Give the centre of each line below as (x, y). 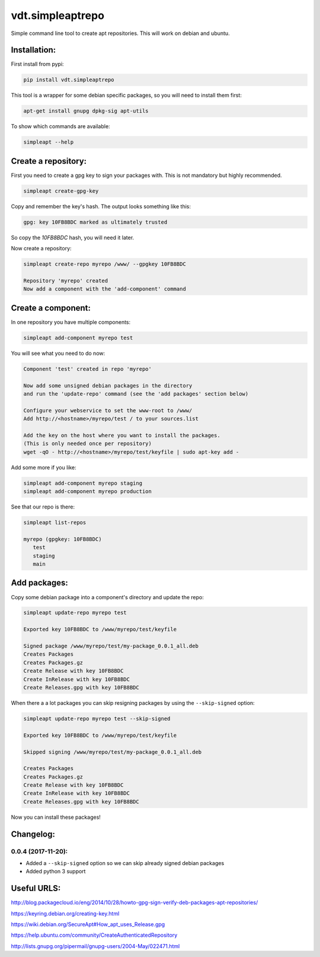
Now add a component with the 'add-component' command (105, 289)
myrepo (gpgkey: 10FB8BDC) (63, 539)
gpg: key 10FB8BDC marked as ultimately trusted (95, 222)
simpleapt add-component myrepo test (78, 338)
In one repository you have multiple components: (71, 322)
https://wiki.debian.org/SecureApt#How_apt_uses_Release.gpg (88, 924)
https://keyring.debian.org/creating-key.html (65, 913)
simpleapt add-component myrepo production (88, 492)
